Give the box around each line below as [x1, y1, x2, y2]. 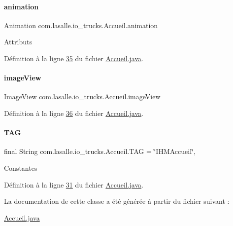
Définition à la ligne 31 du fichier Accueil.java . [4, 179, 143, 189]
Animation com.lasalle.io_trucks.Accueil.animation [4, 20, 158, 30]
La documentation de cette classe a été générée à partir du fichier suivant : [4, 196, 230, 206]
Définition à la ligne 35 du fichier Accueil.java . [4, 53, 143, 63]
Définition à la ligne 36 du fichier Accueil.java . [4, 108, 143, 118]
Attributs [4, 37, 32, 47]
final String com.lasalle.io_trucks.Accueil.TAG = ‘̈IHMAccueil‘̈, [4, 146, 196, 156]
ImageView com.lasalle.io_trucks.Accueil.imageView [4, 91, 161, 102]
